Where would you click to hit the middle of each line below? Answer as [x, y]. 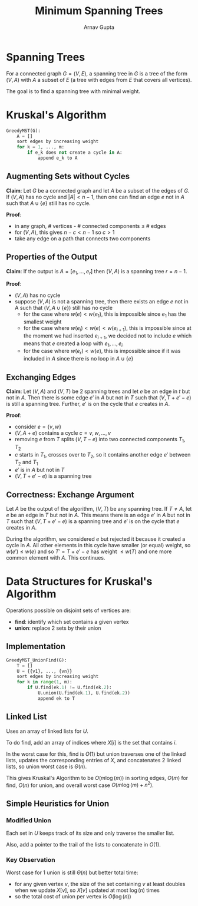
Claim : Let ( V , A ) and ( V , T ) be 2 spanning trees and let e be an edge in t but [98, 391]
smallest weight [42, 322]
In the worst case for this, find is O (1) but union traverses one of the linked [96, 754]
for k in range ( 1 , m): [44, 682]
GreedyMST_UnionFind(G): [37, 660]
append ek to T [56, 698]
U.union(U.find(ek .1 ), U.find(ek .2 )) [84, 693]
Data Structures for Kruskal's [79, 582]
